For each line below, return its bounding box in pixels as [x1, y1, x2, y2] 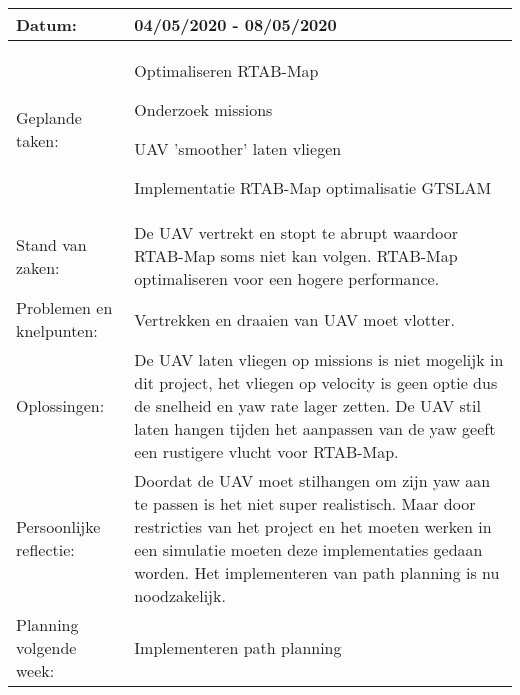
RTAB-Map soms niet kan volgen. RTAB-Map [134, 244, 458, 267]
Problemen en [16, 296, 113, 319]
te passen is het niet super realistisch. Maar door [134, 492, 476, 515]
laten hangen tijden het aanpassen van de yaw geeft [134, 417, 496, 440]
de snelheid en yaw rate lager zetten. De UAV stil [134, 394, 481, 417]
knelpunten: [16, 319, 98, 342]
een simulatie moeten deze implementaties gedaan [134, 538, 483, 561]
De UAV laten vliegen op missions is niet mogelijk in [134, 348, 504, 371]
